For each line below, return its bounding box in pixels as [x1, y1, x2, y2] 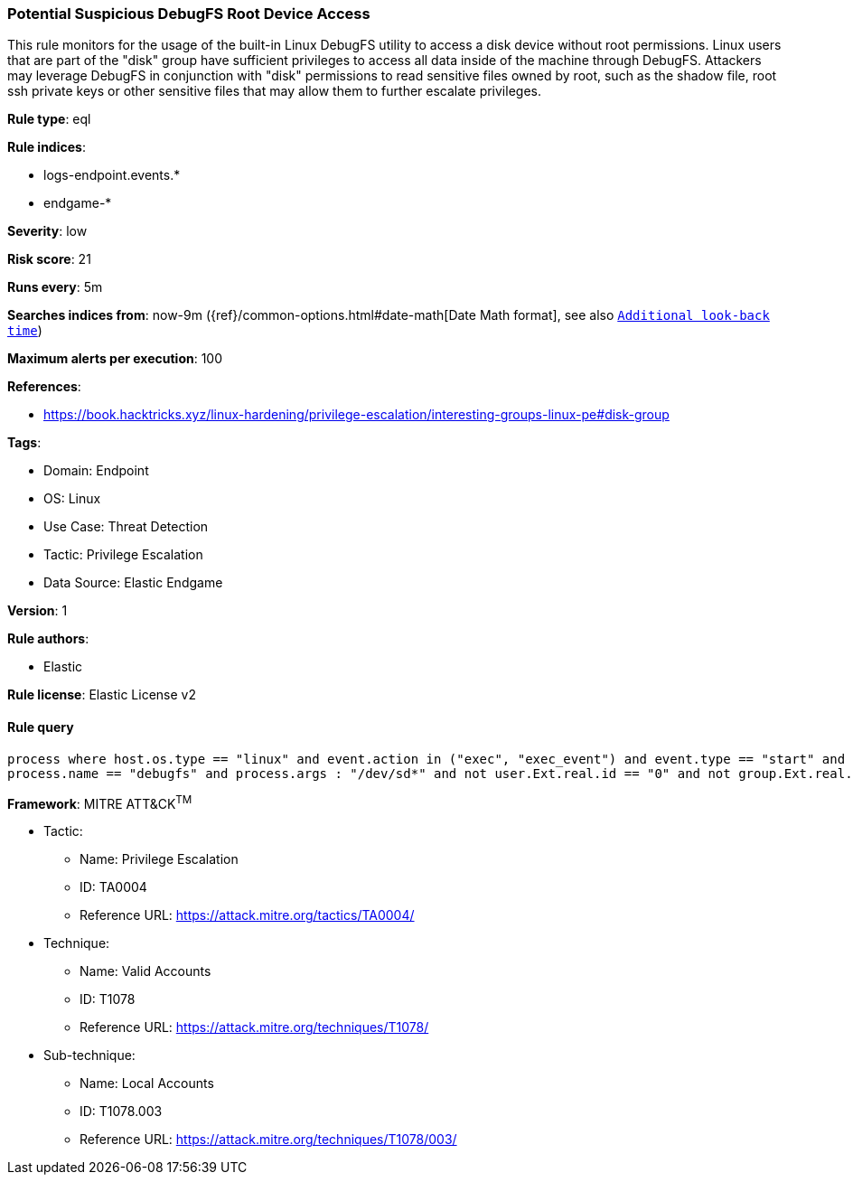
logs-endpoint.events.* [43, 167, 181, 183]
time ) [7, 323, 42, 339]
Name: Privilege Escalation [80, 851, 239, 868]
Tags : [7, 435, 42, 451]
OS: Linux [43, 491, 101, 507]
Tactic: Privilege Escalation [43, 547, 203, 563]
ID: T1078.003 [80, 1103, 163, 1120]
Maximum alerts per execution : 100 [7, 351, 223, 367]
